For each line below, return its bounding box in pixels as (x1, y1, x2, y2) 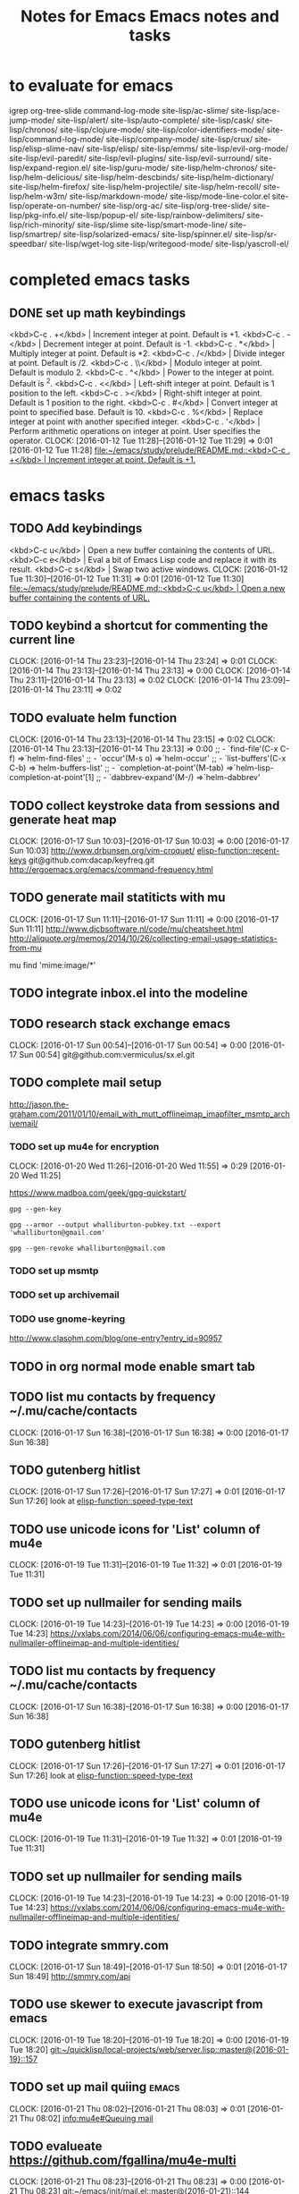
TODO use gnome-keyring (9, 1313, 126, 1325)
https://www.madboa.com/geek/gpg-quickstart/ (9, 1187, 187, 1198)
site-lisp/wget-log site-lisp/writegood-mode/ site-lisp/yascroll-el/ (48, 238, 289, 249)
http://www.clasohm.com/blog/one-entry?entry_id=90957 (9, 1333, 223, 1344)
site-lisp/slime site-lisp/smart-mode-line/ (77, 219, 228, 230)
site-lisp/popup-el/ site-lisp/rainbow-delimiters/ (70, 209, 245, 220)
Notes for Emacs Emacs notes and (21, 6, 279, 27)
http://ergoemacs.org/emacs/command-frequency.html (9, 864, 214, 875)
